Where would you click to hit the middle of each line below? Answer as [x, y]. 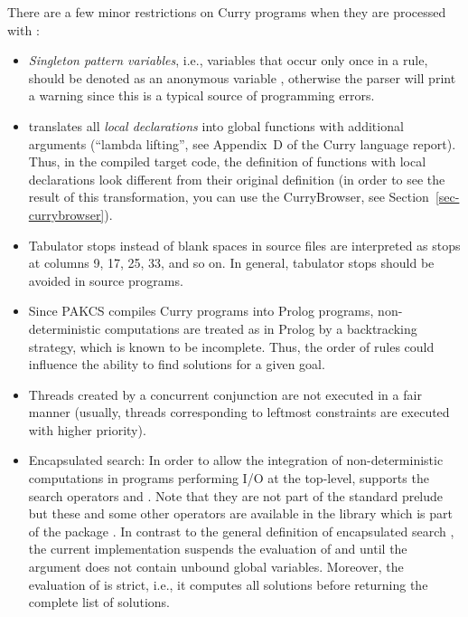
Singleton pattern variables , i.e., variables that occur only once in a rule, [228, 60]
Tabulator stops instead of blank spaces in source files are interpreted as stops [244, 245]
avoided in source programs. [106, 280]
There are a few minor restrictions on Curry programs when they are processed [227, 12]
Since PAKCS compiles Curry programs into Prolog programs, [201, 311]
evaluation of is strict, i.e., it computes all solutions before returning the [228, 584]
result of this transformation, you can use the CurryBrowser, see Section [229, 197]
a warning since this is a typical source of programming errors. [201, 95]
